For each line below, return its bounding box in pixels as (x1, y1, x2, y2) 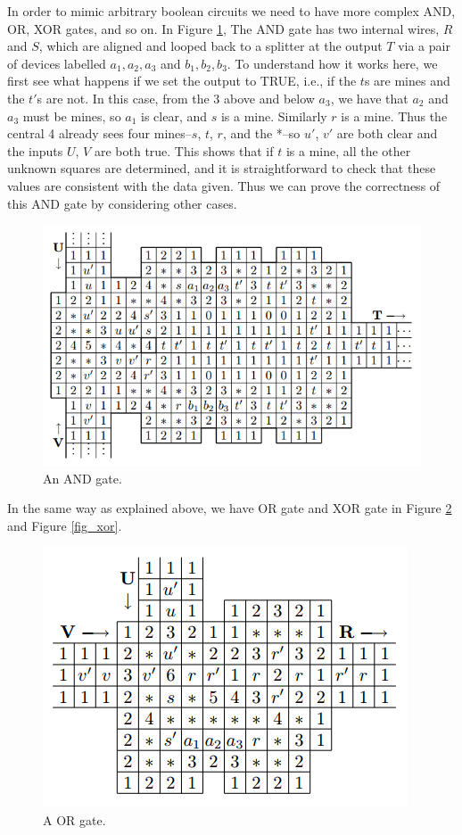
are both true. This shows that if (94, 141, 274, 160)
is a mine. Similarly (220, 106, 327, 125)
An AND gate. (43, 468, 122, 487)
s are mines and (364, 71, 450, 90)
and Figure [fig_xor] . (7, 516, 122, 534)
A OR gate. (43, 810, 106, 829)
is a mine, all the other (285, 141, 411, 160)
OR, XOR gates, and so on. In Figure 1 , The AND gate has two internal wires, (7, 19, 440, 37)
